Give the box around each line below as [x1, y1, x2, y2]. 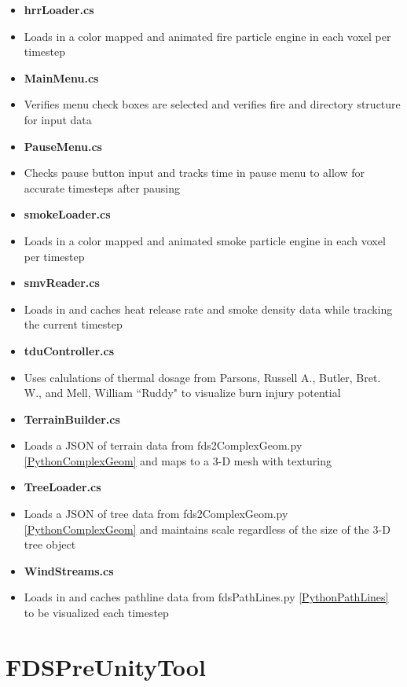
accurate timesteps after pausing [24, 179, 181, 196]
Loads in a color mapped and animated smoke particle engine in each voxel [24, 232, 386, 248]
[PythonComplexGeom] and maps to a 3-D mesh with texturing [24, 452, 332, 468]
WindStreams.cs [24, 562, 114, 579]
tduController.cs [24, 342, 114, 358]
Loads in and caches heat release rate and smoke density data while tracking [24, 300, 393, 317]
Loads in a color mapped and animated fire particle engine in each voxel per [24, 28, 391, 44]
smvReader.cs [24, 274, 100, 291]
